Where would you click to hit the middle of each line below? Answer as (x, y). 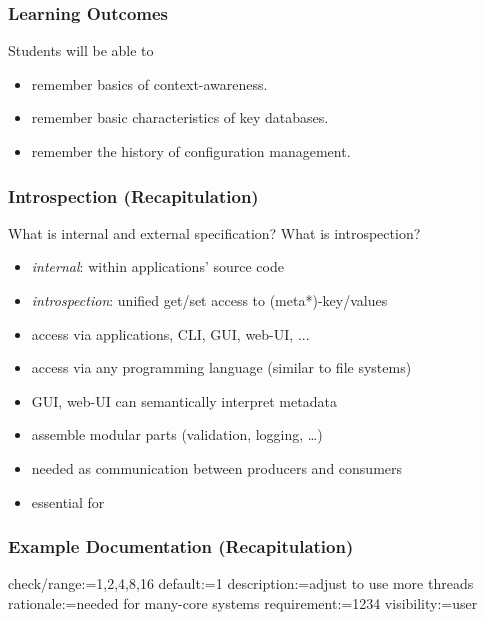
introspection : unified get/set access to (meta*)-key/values (209, 300)
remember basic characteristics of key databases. (180, 117)
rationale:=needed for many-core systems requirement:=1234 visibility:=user (243, 602)
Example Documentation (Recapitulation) (181, 546)
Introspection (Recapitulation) (133, 195)
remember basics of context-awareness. (149, 83)
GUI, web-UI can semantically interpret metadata (184, 400)
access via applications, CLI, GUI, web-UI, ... (170, 333)
